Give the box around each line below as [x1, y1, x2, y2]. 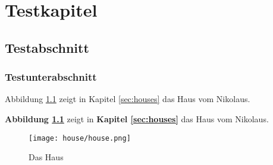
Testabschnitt [5, 38, 89, 56]
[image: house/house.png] [29, 134, 131, 142]
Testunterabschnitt [5, 69, 97, 84]
